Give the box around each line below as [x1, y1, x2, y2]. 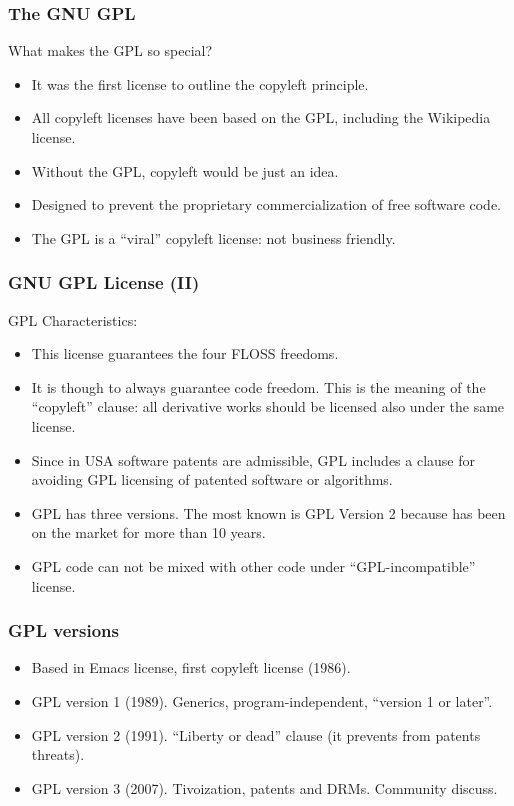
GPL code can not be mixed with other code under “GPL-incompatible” [31, 555, 476, 576]
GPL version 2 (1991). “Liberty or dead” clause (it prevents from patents [31, 724, 481, 745]
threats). [31, 744, 85, 765]
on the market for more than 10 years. [31, 522, 266, 543]
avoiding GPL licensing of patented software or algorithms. [31, 469, 393, 490]
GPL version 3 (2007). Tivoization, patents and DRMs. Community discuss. [31, 777, 498, 798]
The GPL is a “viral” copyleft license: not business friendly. [31, 227, 396, 248]
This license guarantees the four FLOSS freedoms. [31, 343, 339, 364]
